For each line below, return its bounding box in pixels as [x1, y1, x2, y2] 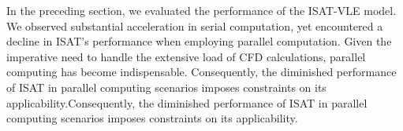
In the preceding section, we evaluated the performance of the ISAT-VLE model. [6, 2, 397, 18]
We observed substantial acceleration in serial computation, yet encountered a [6, 17, 383, 34]
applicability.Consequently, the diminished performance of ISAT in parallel [6, 94, 368, 111]
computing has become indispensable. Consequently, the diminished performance [6, 64, 397, 80]
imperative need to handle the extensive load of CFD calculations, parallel [6, 48, 366, 64]
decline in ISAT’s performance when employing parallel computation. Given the [6, 33, 392, 49]
